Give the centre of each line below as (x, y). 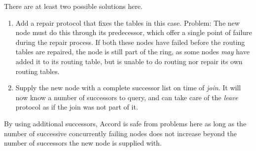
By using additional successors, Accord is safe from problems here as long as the (125, 123)
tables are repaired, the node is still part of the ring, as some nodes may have (132, 52)
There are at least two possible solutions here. (73, 6)
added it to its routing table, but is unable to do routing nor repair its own (129, 61)
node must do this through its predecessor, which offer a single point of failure (134, 32)
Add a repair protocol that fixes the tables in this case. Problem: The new (128, 22)
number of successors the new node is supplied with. (83, 143)
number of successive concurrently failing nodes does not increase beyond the (120, 133)
